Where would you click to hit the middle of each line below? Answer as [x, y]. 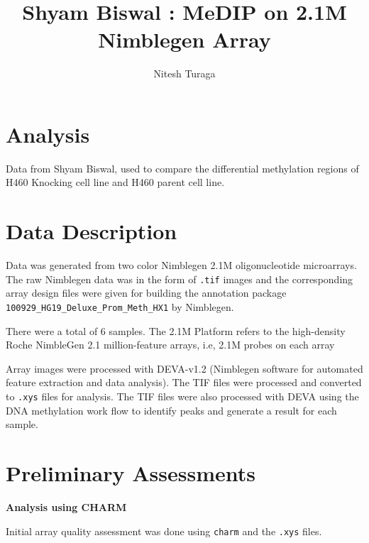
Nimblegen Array [184, 39]
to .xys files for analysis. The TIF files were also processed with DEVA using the [182, 396]
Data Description [92, 231]
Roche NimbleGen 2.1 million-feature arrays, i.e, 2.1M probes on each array [170, 345]
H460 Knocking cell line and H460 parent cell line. [115, 182]
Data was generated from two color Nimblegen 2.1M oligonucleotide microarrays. [181, 265]
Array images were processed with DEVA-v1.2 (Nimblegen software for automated [184, 368]
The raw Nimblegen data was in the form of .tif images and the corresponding [180, 279]
